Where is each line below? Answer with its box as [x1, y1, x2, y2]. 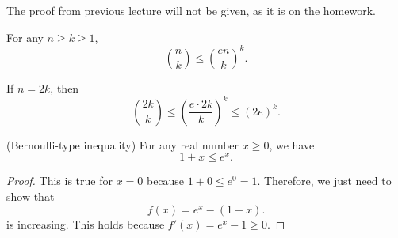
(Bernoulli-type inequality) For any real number [6, 136, 239, 153]
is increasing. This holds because [6, 215, 165, 232]
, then [50, 79, 79, 96]
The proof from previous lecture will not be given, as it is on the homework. [6, 2, 376, 18]
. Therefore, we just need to [257, 172, 392, 189]
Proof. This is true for [6, 172, 113, 189]
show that [6, 188, 55, 205]
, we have [269, 136, 315, 153]
